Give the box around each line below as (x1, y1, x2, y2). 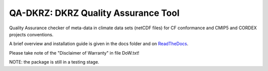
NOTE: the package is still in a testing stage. (9, 59, 99, 65)
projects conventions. (9, 31, 54, 37)
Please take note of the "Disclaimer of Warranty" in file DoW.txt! (9, 50, 139, 56)
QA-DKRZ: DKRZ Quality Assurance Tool (9, 7, 180, 18)
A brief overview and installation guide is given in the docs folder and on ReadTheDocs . (9, 41, 189, 47)
